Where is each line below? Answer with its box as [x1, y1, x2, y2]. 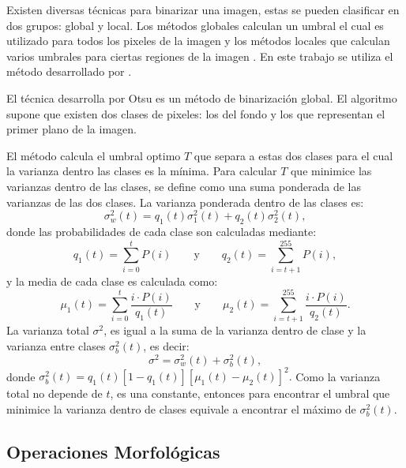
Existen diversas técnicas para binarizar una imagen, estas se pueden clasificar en [6, 2, 400, 17]
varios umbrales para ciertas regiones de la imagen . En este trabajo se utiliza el [6, 47, 393, 64]
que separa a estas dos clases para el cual [194, 147, 393, 163]
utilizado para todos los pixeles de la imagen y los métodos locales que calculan [6, 32, 390, 49]
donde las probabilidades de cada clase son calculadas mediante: [6, 223, 317, 239]
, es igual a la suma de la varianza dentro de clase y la [103, 322, 367, 339]
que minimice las [290, 163, 372, 179]
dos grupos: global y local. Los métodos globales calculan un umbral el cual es [6, 17, 384, 33]
